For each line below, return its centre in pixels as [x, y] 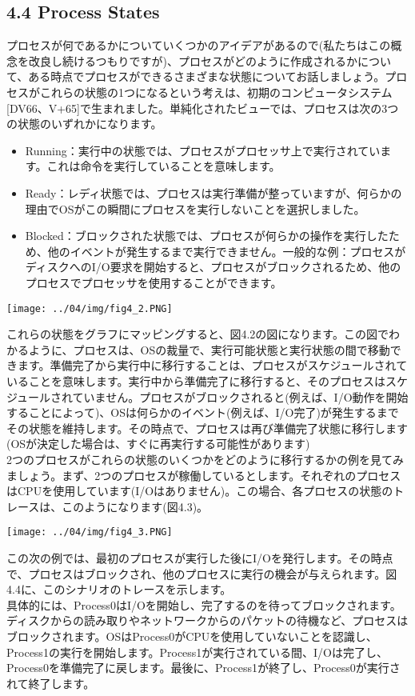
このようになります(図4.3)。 [135, 506]
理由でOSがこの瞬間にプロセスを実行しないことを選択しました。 [195, 208]
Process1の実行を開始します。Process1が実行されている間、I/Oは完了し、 [197, 652]
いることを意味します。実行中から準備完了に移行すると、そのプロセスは [196, 380]
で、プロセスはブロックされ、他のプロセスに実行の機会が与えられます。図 [202, 573]
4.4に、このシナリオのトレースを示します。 [119, 589]
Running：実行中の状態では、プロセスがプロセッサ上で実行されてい [203, 150]
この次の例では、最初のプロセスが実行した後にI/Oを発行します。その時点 [200, 557]
